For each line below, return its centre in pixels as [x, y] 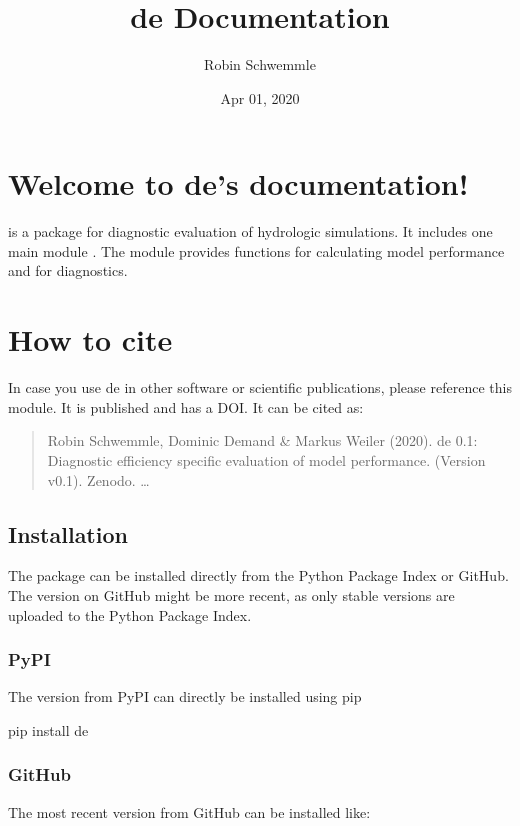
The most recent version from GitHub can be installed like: [189, 811]
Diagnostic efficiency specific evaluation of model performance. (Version [266, 459]
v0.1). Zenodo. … [98, 479]
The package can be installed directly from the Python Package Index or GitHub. [258, 575]
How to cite [90, 339]
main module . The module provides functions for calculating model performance [256, 250]
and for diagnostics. [68, 270]
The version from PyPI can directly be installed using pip [185, 696]
